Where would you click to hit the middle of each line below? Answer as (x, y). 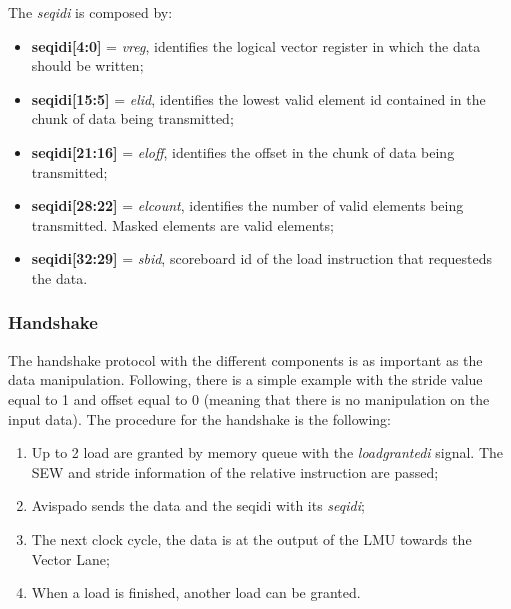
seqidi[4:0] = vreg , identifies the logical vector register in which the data (256, 45)
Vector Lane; (70, 558)
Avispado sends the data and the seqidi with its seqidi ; (198, 505)
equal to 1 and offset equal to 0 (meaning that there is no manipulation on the (249, 398)
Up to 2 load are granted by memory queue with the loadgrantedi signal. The (267, 452)
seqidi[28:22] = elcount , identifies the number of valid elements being (247, 205)
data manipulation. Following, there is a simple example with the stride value (245, 379)
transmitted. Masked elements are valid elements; (182, 224)
